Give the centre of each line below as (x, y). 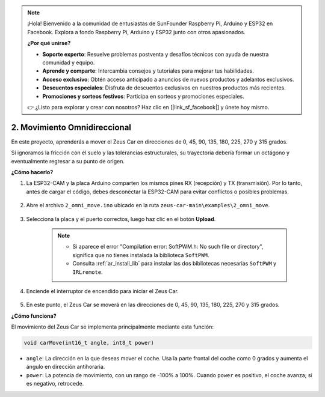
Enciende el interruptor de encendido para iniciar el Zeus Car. (102, 291)
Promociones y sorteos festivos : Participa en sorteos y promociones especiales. (144, 96)
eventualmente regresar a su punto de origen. (68, 161)
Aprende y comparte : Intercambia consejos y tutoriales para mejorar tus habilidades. (148, 71)
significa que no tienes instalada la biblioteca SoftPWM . (141, 255)
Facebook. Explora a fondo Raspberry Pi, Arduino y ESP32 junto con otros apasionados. (137, 32)
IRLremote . (88, 272)
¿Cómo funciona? (34, 316)
